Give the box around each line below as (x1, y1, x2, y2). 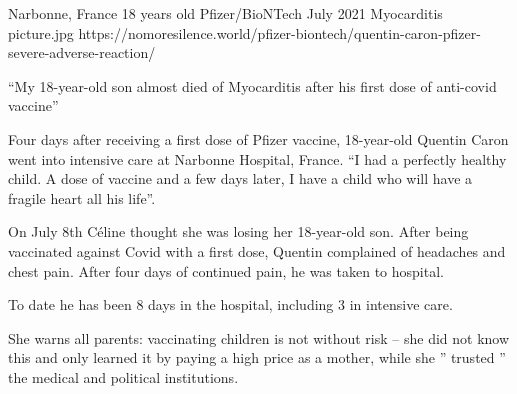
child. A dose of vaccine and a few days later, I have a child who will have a (8, 168, 473, 189)
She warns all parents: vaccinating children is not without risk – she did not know (8, 327, 510, 348)
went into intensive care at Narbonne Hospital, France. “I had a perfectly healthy (8, 148, 507, 169)
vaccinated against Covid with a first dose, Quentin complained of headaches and (8, 240, 506, 261)
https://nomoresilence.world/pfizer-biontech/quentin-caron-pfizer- (78, 22, 481, 43)
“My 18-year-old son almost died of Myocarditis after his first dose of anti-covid (8, 75, 497, 96)
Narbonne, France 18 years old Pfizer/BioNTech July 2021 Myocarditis (8, 3, 443, 23)
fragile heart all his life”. (8, 187, 156, 208)
